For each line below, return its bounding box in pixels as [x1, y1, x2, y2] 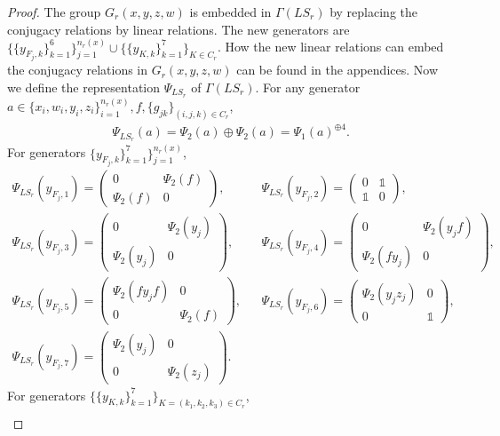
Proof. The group [7, 3, 101, 20]
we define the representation [7, 77, 161, 96]
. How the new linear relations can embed [217, 37, 444, 56]
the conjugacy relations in [7, 60, 148, 79]
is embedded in [189, 3, 272, 20]
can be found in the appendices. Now [236, 60, 438, 79]
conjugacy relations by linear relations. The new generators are [7, 20, 350, 38]
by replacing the [329, 3, 417, 20]
